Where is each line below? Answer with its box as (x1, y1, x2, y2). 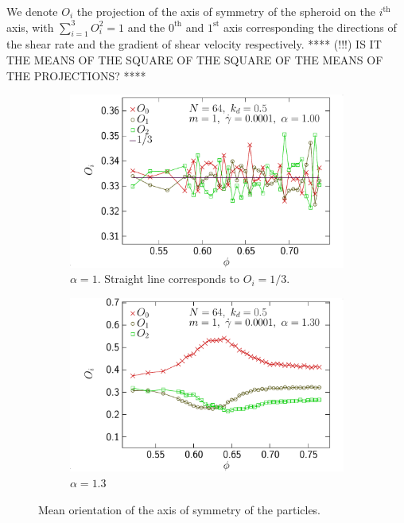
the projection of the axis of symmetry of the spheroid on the (76, 3, 375, 19)
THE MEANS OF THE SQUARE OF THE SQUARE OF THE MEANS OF (6, 51, 383, 68)
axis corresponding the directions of (223, 18, 397, 35)
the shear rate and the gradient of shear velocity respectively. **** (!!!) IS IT (6, 36, 382, 52)
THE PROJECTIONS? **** (6, 67, 146, 83)
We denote (6, 3, 58, 19)
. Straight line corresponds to (97, 270, 240, 287)
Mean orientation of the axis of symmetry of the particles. (38, 501, 321, 517)
